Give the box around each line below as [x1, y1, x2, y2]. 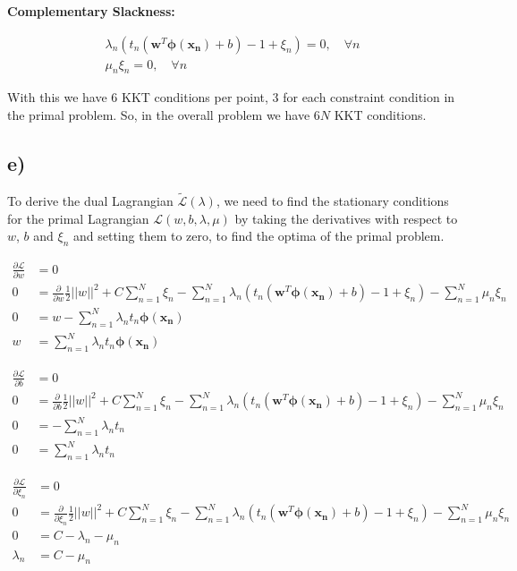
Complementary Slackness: [7, 2, 175, 20]
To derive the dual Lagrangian [7, 192, 174, 210]
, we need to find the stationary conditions [216, 192, 449, 210]
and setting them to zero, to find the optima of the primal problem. [72, 226, 445, 245]
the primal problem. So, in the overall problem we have [7, 106, 310, 124]
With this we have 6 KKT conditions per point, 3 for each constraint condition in [7, 88, 455, 107]
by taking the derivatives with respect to [234, 209, 458, 227]
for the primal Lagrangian [7, 209, 149, 227]
